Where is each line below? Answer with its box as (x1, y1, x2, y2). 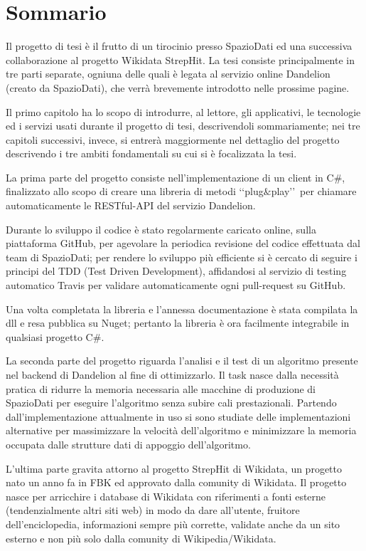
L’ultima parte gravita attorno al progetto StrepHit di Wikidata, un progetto (6, 461, 343, 476)
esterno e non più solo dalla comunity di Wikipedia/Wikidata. (6, 530, 276, 545)
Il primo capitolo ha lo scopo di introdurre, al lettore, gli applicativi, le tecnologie (6, 104, 361, 119)
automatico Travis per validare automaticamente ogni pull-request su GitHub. (6, 278, 346, 293)
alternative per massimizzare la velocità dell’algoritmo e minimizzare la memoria (6, 423, 357, 438)
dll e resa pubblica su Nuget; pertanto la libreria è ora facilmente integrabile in (6, 315, 350, 330)
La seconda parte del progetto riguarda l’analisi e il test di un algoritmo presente (6, 353, 358, 368)
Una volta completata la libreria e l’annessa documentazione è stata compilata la (6, 301, 358, 316)
